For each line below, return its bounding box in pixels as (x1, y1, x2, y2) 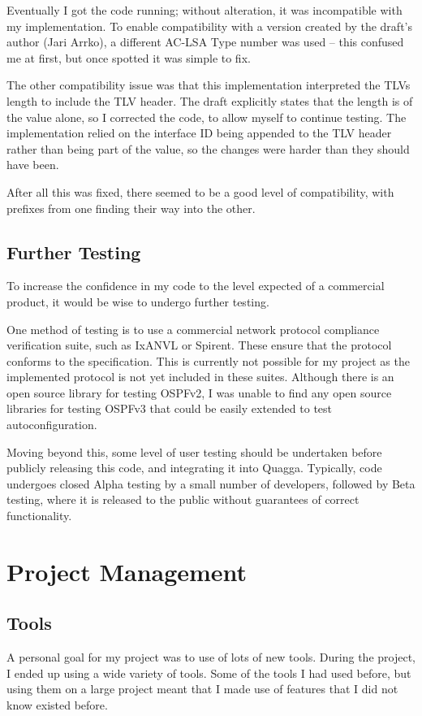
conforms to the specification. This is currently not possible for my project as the (6, 352, 410, 369)
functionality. (6, 507, 72, 524)
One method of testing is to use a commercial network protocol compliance (6, 320, 380, 337)
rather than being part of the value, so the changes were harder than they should (6, 140, 410, 157)
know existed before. (6, 696, 108, 713)
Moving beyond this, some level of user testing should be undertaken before (6, 443, 382, 460)
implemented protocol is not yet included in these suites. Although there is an (6, 368, 394, 385)
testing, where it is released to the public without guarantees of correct (6, 491, 360, 508)
